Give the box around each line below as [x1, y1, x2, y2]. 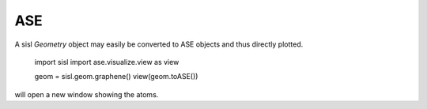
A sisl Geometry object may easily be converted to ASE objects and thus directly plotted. [14, 39, 304, 49]
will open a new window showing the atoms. [14, 89, 159, 99]
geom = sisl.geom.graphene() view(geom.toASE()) [34, 72, 198, 81]
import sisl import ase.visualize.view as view [34, 57, 179, 66]
